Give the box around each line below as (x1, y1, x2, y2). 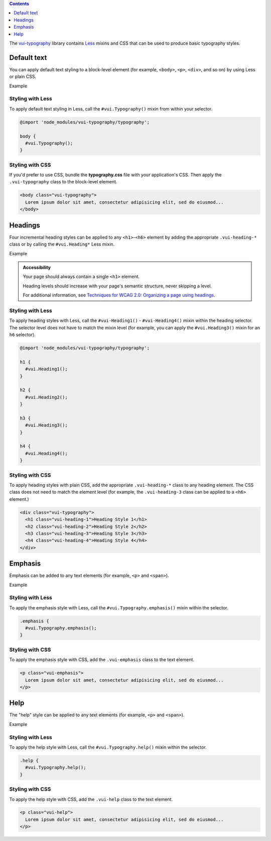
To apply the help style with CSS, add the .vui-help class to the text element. (9, 796, 173, 802)
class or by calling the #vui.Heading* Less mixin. (9, 241, 115, 247)
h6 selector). (9, 332, 36, 338)
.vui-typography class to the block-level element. (9, 179, 117, 185)
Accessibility (23, 264, 51, 270)
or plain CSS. (9, 73, 37, 80)
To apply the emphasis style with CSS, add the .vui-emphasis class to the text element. (9, 657, 195, 663)
